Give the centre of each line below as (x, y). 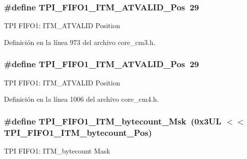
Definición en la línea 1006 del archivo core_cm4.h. (82, 99)
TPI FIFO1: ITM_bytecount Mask (57, 150)
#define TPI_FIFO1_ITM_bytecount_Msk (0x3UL (113, 121)
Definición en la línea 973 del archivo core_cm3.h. (80, 42)
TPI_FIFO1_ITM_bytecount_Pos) (78, 132)
